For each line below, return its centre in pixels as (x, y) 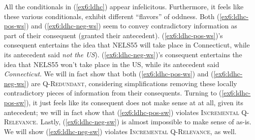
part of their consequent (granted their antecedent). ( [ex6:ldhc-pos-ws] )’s (113, 35)
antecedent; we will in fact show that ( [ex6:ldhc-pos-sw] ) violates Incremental (122, 112)
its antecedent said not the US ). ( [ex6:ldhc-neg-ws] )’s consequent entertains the (123, 54)
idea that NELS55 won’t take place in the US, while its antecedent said (112, 64)
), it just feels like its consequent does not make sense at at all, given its (135, 102)
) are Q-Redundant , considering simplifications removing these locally (132, 83)
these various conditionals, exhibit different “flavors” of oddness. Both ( (112, 16)
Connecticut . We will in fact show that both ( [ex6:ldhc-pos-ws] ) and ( (109, 74)
